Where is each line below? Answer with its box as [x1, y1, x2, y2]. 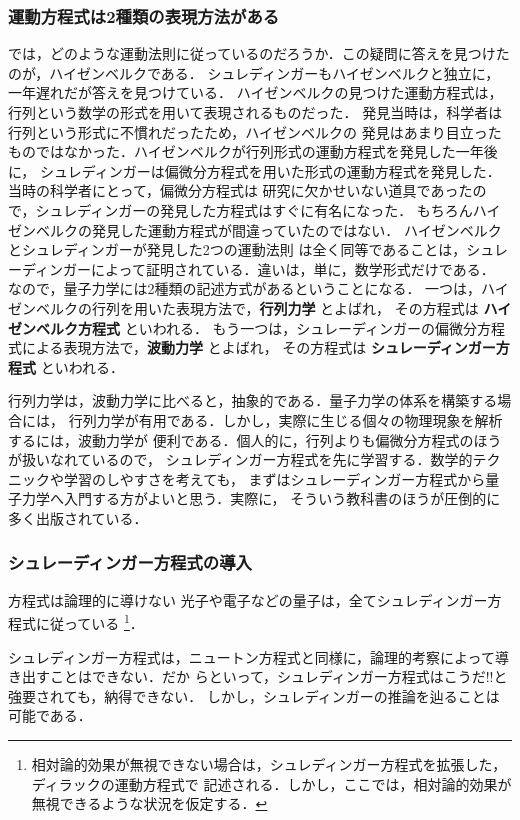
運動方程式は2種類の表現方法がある [8, 3, 280, 28]
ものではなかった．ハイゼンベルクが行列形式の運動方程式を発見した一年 [8, 141, 484, 162]
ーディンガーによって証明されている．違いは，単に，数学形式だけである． [8, 258, 495, 279]
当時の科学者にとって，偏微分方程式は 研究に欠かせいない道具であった [8, 180, 473, 201]
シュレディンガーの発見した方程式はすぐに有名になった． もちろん [35, 199, 473, 220]
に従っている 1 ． [35, 610, 144, 633]
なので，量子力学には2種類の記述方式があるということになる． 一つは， [8, 278, 482, 299]
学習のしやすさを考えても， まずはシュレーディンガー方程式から [63, 468, 486, 489]
